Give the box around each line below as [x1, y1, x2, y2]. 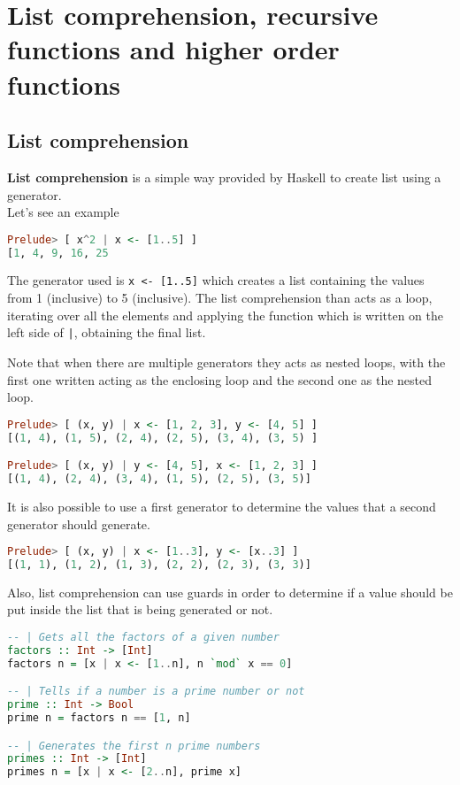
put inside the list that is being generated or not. [7, 600, 273, 619]
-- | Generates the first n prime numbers [7, 739, 261, 752]
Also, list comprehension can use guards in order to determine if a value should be [7, 582, 453, 601]
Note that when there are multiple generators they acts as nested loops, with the [7, 352, 446, 371]
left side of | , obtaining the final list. [7, 323, 206, 342]
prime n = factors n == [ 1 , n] [7, 712, 191, 725]
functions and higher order [7, 31, 340, 67]
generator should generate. [7, 514, 150, 533]
